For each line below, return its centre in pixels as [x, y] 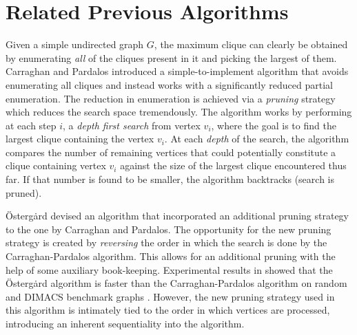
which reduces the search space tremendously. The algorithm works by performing [179, 112]
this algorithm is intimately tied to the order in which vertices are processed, [168, 310]
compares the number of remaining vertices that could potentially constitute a [171, 152]
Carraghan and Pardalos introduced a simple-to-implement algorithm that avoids [177, 71]
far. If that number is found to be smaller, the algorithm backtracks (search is [170, 179]
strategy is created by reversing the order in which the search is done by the [166, 242]
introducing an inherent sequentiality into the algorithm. [125, 323]
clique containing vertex [56, 165]
